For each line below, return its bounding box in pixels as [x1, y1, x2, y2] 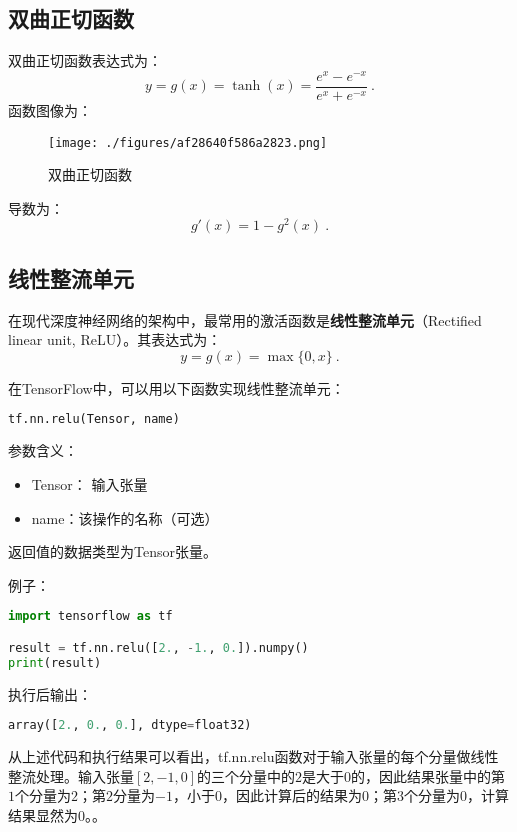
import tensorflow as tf [8, 609, 173, 624]
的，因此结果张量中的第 [351, 765, 506, 786]
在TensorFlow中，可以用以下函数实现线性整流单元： [8, 377, 345, 398]
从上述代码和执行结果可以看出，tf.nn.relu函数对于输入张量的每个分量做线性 [8, 746, 499, 767]
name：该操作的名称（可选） [31, 507, 219, 528]
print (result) [8, 655, 102, 670]
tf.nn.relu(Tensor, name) [8, 412, 180, 427]
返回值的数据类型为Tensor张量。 [8, 541, 217, 562]
